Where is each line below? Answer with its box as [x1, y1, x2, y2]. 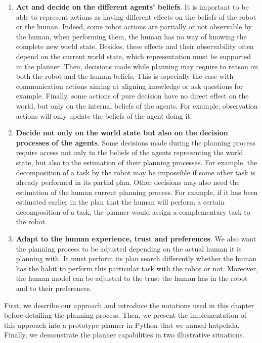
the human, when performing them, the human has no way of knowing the [16, 31, 247, 41]
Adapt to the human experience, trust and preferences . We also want [16, 233, 256, 244]
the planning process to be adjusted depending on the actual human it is [16, 243, 242, 254]
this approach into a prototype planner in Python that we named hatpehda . [4, 319, 240, 330]
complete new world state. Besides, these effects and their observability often [16, 41, 254, 52]
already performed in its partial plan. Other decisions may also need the [16, 177, 240, 187]
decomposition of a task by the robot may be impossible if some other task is [16, 167, 255, 177]
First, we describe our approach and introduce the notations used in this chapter [4, 300, 254, 310]
